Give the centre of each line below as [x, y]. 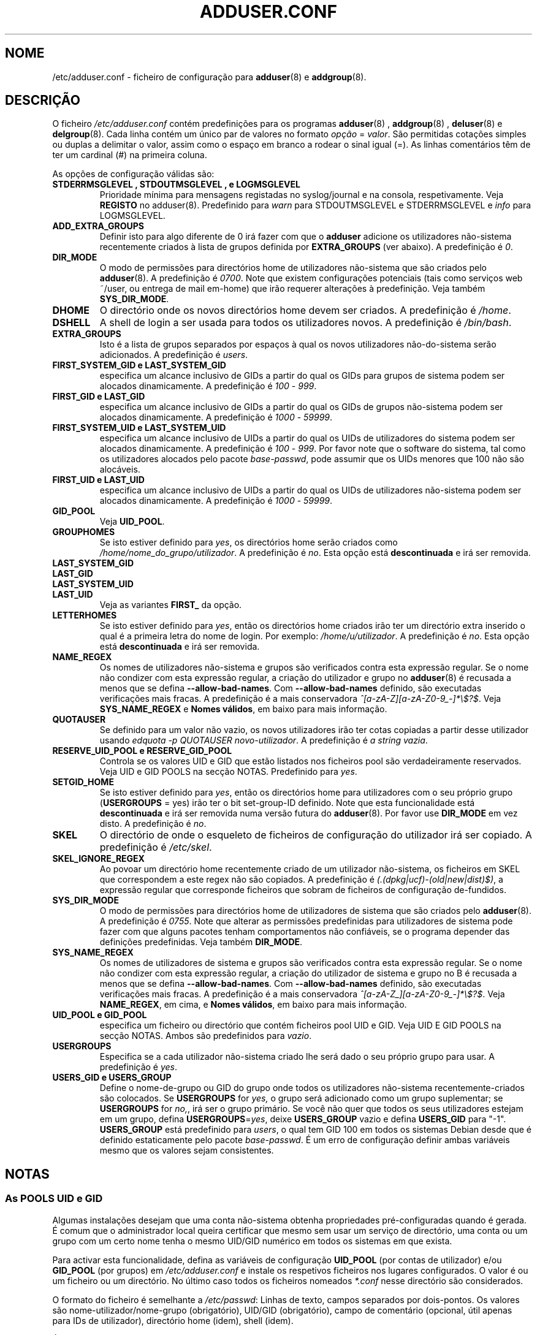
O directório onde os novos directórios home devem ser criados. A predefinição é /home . [305, 310]
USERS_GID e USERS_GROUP [112, 1078]
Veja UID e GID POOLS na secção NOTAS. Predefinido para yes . [228, 772]
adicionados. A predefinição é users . [174, 355]
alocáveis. [120, 470]
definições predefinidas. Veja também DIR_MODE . [201, 942]
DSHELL [71, 323]
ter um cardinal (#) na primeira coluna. [130, 155]
